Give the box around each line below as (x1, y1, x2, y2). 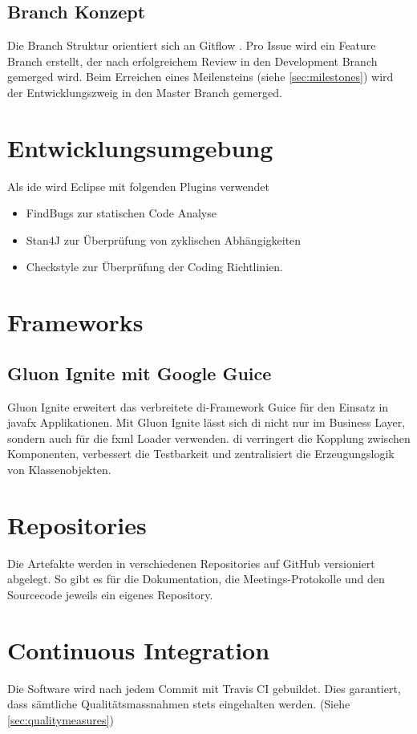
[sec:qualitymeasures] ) (7, 711, 114, 728)
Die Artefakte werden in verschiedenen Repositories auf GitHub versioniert (7, 554, 375, 571)
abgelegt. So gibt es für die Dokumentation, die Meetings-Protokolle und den (7, 570, 385, 587)
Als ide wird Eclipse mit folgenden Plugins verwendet (7, 177, 270, 194)
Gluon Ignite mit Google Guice (7, 360, 272, 385)
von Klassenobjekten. (7, 461, 111, 478)
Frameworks (7, 306, 144, 339)
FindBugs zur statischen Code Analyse (26, 205, 217, 221)
